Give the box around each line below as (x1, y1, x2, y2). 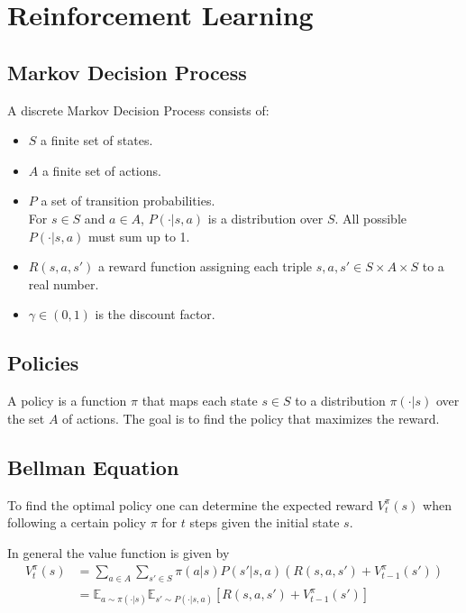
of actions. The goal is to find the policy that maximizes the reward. (62, 408, 440, 427)
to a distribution (295, 391, 386, 410)
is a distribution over (207, 208, 324, 227)
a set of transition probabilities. (41, 191, 215, 210)
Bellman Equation (7, 453, 179, 480)
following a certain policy (7, 513, 147, 532)
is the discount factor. (95, 305, 215, 324)
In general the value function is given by (7, 543, 230, 562)
